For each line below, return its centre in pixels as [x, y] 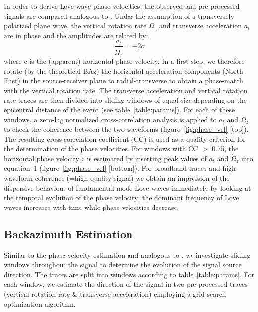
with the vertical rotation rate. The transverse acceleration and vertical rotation [126, 90]
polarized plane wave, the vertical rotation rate [75, 26]
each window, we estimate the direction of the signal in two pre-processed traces [126, 284]
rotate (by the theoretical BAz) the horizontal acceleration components [112, 70]
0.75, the [225, 149]
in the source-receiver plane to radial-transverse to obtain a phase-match [133, 80]
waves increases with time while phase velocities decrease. [92, 207]
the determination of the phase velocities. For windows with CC [101, 149]
